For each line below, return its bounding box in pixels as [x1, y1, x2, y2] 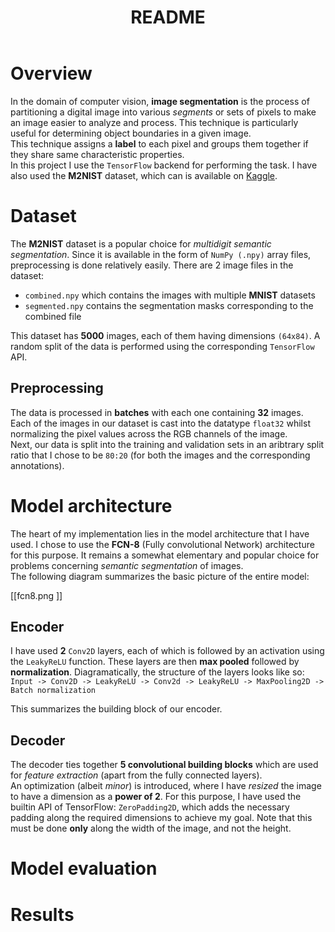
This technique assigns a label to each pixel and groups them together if [10, 137, 309, 150]
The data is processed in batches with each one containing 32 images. [10, 406, 304, 418]
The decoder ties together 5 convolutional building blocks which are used [10, 759, 319, 771]
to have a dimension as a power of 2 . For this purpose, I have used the [10, 791, 302, 803]
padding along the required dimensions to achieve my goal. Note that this [10, 812, 313, 824]
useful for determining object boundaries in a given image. [10, 127, 252, 139]
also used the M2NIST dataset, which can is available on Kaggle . [10, 169, 278, 181]
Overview [10, 62, 93, 85]
